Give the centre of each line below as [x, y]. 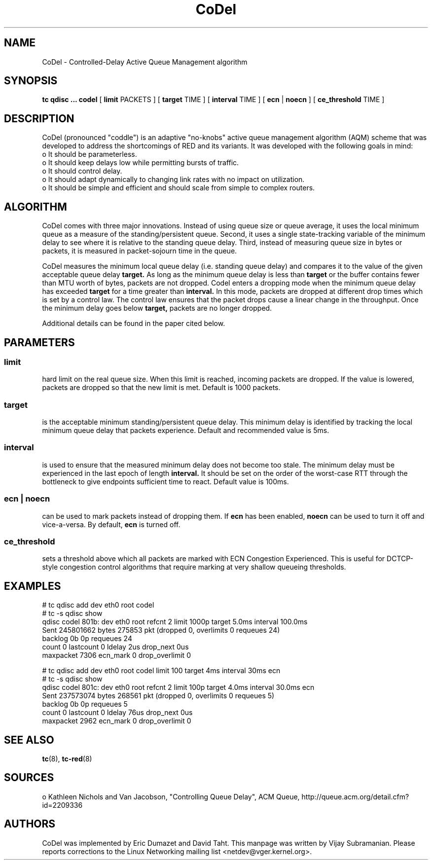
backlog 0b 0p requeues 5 [85, 704]
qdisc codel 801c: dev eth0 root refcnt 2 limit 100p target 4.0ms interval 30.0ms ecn [178, 687]
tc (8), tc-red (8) [67, 759]
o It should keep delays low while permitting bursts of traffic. [141, 163]
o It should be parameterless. [90, 154]
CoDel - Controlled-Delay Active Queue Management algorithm [145, 62]
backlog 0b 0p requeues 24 [87, 639]
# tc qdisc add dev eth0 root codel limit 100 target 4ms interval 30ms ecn [161, 671]
